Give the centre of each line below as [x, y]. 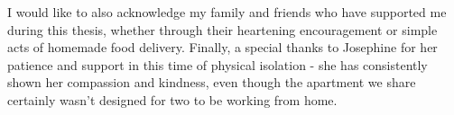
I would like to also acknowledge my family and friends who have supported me [227, 12]
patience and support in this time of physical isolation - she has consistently [218, 64]
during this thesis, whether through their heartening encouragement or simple [222, 29]
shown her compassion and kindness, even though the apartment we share [212, 82]
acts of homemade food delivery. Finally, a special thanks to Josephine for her [222, 47]
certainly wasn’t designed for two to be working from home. [172, 99]
